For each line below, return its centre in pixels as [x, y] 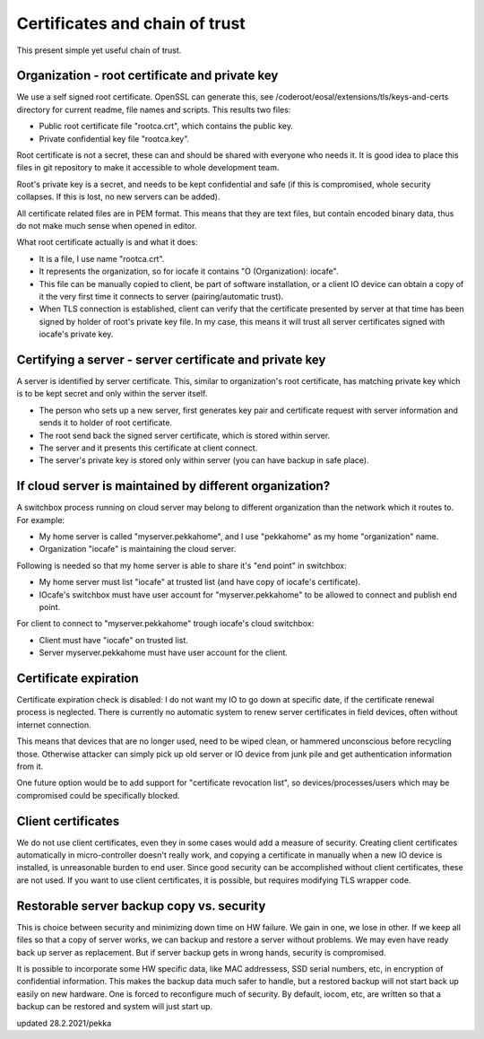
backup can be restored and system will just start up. [115, 1007]
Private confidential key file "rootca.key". [114, 138]
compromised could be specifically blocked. [98, 795]
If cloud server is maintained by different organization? [173, 486]
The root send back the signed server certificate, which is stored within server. [185, 435]
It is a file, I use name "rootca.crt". [102, 258]
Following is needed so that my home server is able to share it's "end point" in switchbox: [181, 565]
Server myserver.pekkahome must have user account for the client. [164, 653]
